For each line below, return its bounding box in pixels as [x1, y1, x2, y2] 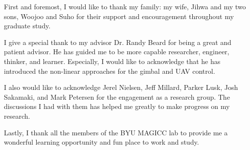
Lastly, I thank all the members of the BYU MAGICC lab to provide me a [4, 127, 228, 137]
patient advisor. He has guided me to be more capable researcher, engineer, [4, 46, 229, 57]
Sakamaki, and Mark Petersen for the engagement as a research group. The [4, 91, 230, 102]
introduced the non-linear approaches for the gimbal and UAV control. [4, 65, 215, 76]
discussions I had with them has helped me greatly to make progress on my [4, 101, 230, 111]
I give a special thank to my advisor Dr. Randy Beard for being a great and [4, 37, 231, 47]
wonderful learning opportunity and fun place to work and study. [4, 137, 199, 147]
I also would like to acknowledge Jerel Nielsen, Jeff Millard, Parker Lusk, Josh [4, 82, 238, 92]
